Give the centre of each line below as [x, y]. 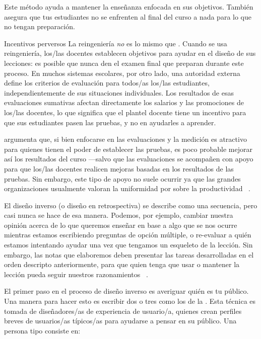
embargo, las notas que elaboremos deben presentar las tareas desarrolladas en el [129, 254]
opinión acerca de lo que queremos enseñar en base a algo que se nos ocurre [121, 225]
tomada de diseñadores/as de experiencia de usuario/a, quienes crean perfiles [123, 311]
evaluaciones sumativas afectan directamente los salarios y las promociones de [124, 102]
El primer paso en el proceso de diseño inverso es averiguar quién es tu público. [126, 291]
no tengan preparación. [40, 26]
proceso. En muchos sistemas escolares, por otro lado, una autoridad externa [122, 73]
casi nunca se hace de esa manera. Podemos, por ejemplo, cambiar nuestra [119, 215]
